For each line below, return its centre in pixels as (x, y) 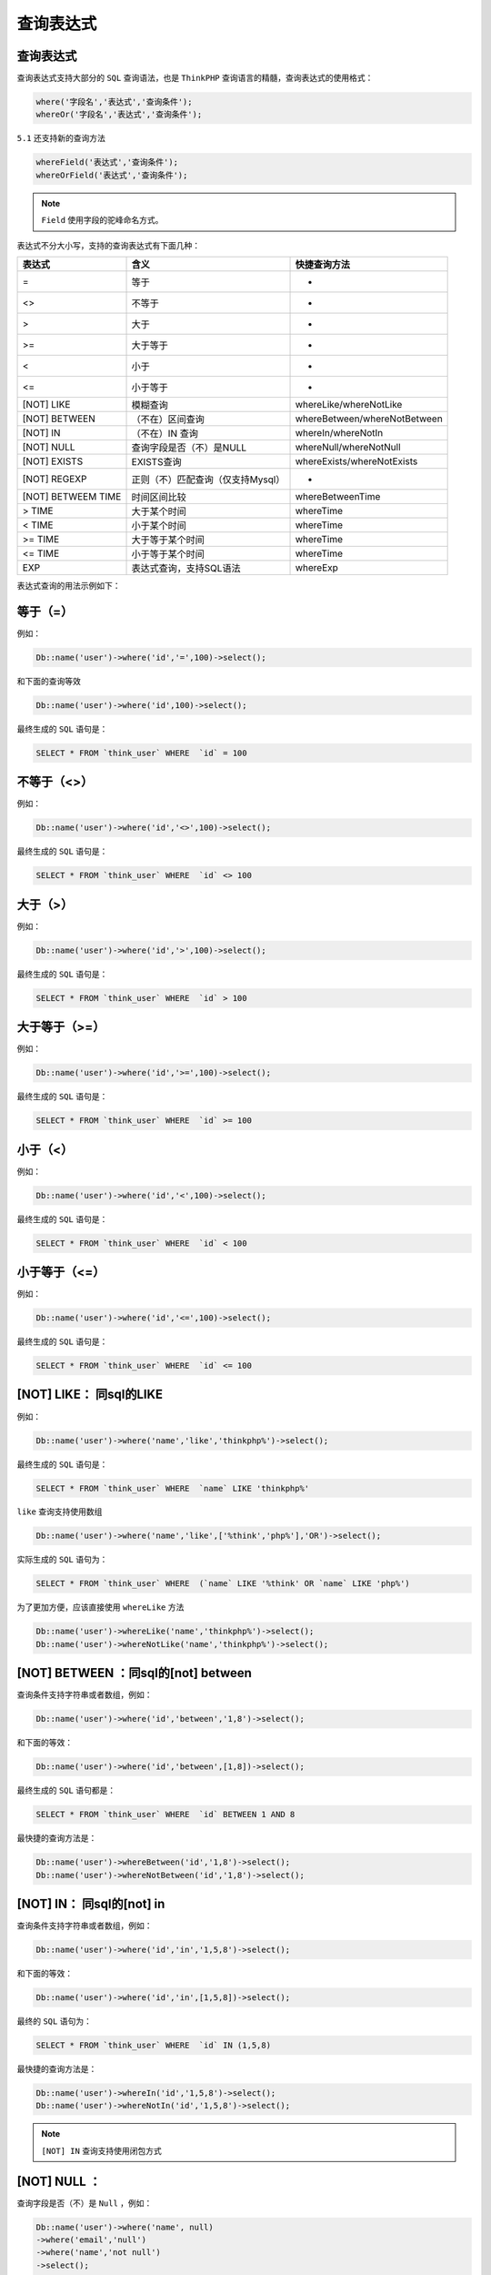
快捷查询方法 (322, 264)
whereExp (316, 567)
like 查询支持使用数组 (60, 1512)
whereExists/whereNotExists (356, 461)
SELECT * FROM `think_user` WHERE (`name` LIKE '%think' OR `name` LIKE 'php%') (223, 1584)
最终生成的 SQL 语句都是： (66, 1790)
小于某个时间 (159, 525)
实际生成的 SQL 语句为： (62, 1560)
